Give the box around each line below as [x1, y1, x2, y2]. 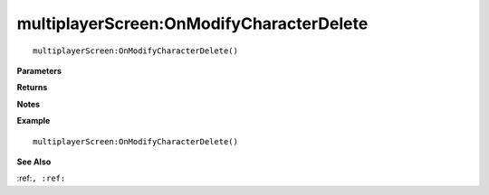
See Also [16, 156, 52, 167]
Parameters [16, 65, 62, 76]
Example [16, 116, 51, 126]
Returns [16, 82, 48, 93]
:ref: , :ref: [16, 172, 66, 184]
